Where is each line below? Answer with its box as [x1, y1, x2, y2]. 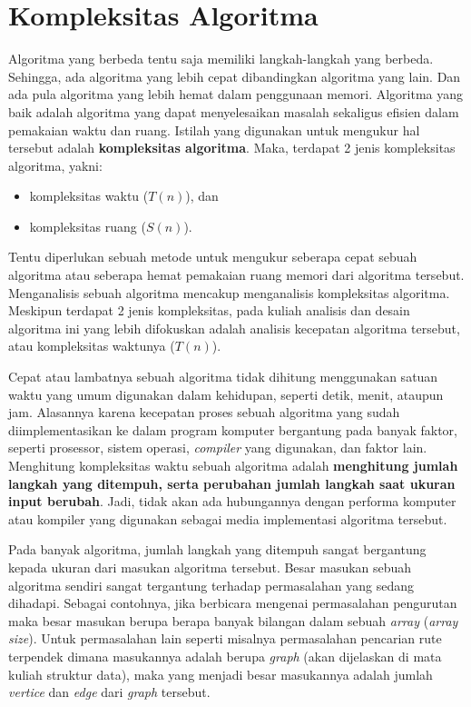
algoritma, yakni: [8, 155, 103, 174]
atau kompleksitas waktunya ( [8, 336, 175, 355]
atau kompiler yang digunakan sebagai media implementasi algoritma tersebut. [8, 509, 447, 528]
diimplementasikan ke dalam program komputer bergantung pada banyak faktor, [8, 420, 457, 439]
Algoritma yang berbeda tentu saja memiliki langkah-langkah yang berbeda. [8, 49, 434, 68]
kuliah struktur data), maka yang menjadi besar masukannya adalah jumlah [8, 664, 433, 683]
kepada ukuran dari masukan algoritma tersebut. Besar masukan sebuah [8, 557, 412, 576]
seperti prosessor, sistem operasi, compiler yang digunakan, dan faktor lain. [8, 438, 427, 457]
